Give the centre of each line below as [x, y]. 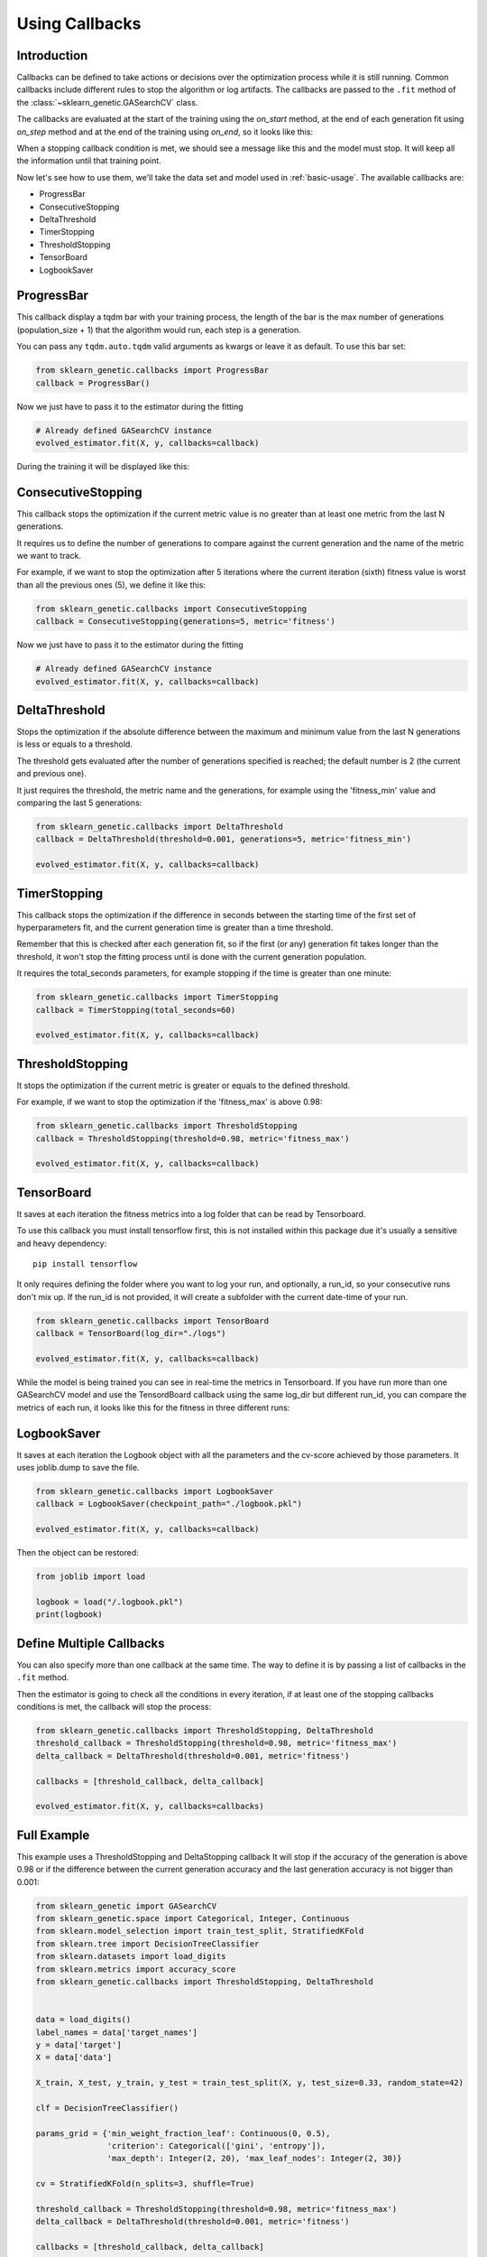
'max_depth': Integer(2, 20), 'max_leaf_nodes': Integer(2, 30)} [254, 2159]
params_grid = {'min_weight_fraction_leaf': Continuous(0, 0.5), [183, 2133]
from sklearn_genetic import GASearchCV [126, 1906]
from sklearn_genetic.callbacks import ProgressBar [152, 371]
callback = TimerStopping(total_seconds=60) [136, 1010]
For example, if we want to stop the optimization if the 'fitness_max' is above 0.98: [170, 1102]
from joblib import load [91, 1577]
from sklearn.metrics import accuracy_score [136, 1969]
